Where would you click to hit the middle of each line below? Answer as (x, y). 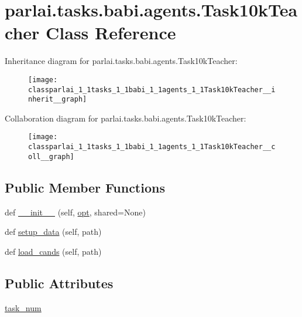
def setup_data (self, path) (53, 232)
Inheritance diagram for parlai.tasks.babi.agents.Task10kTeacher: (121, 61)
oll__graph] (51, 156)
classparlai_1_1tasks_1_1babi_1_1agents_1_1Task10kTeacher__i (152, 90)
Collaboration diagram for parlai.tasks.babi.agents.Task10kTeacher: (126, 118)
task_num (23, 307)
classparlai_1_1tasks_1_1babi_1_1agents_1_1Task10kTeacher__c (152, 147)
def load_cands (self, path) (53, 251)
